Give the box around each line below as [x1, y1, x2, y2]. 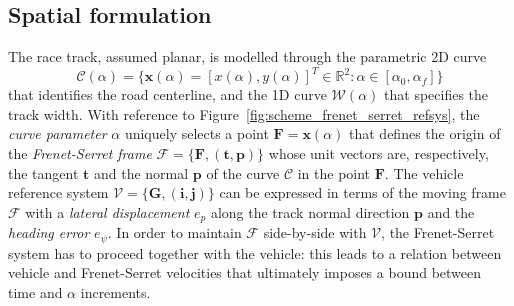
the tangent [8, 162, 79, 183]
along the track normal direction [210, 201, 410, 222]
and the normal [93, 162, 189, 183]
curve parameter [8, 123, 107, 144]
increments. [80, 281, 151, 302]
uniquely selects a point [124, 123, 269, 144]
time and [8, 281, 63, 302]
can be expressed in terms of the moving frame [219, 182, 506, 203]
